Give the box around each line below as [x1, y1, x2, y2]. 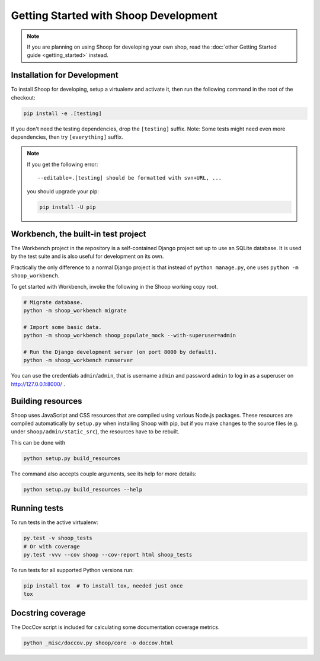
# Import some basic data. [23, 324, 102, 330]
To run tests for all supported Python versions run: [11, 566, 134, 573]
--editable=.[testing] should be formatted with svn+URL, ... [37, 175, 222, 181]
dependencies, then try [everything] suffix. [11, 133, 124, 140]
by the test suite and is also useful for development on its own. [11, 253, 164, 260]
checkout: [11, 94, 36, 101]
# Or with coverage [23, 543, 80, 550]
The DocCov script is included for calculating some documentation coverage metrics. [11, 623, 220, 631]
